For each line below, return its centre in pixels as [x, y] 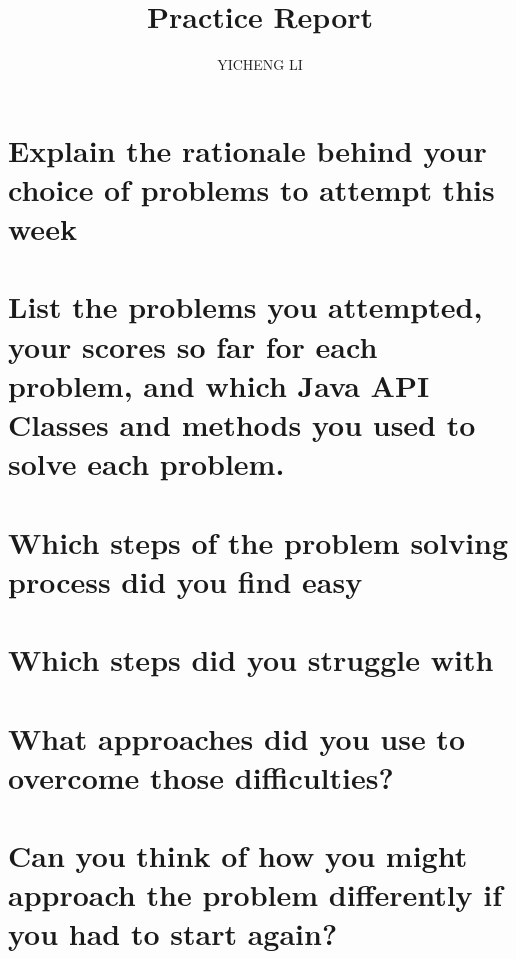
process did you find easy [185, 580]
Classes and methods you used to [242, 424]
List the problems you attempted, [245, 306]
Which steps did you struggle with [251, 659]
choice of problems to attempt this [251, 188]
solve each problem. [146, 463]
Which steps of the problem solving [258, 541]
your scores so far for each [193, 345]
